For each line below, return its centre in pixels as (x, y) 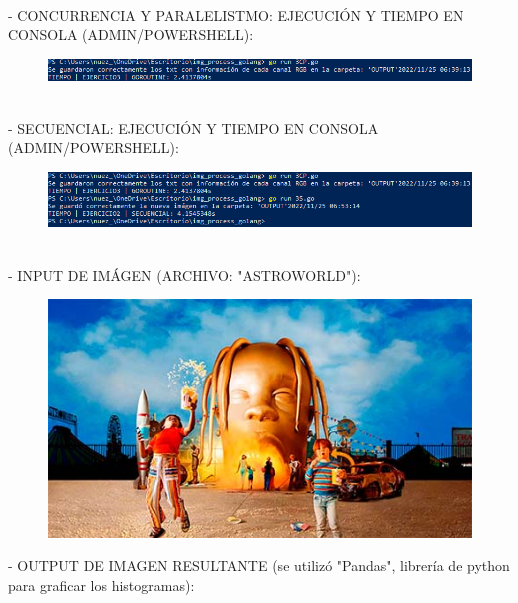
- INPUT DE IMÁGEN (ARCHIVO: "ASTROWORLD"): (184, 274)
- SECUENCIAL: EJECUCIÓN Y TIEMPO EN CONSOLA (193, 127)
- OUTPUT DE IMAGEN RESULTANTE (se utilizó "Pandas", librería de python (259, 565)
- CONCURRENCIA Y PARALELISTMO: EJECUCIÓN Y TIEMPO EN (236, 14)
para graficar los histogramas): (101, 584)
